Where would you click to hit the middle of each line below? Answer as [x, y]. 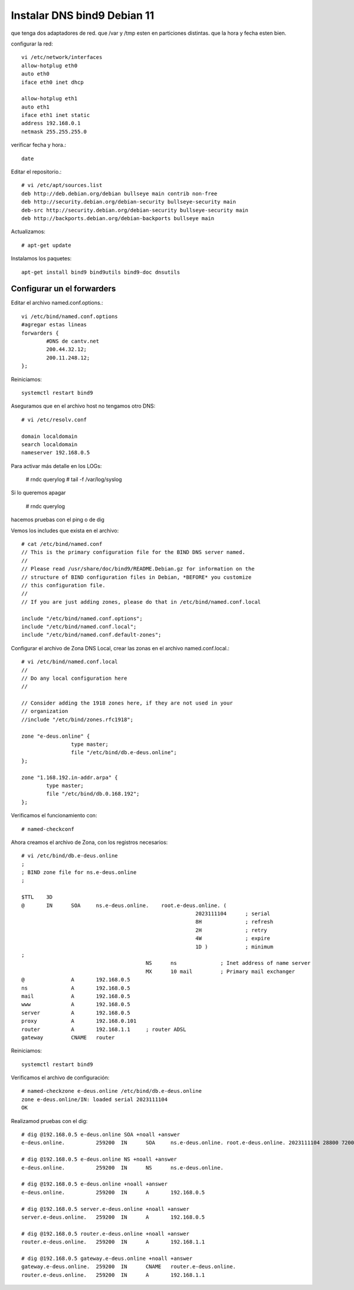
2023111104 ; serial [233, 914]
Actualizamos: [28, 232]
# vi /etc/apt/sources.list [62, 185]
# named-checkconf [48, 829]
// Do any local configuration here [74, 678]
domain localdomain [50, 436]
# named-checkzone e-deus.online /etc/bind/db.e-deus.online [112, 1091]
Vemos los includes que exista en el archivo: [65, 531]
